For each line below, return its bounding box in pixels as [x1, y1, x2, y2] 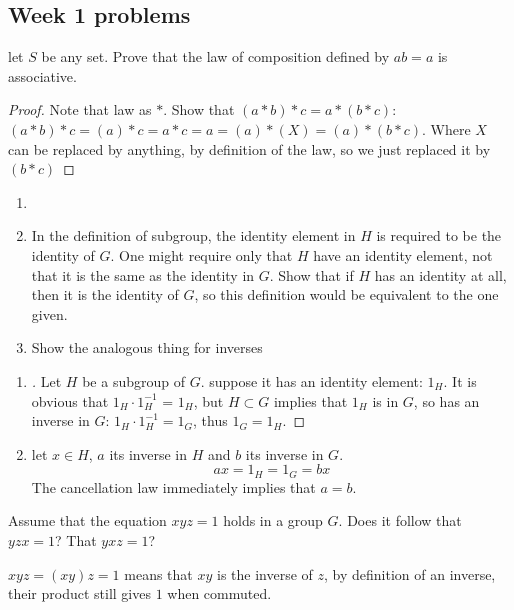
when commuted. [167, 583, 272, 604]
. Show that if [269, 264, 354, 285]
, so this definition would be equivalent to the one [194, 284, 499, 305]
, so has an [413, 390, 480, 411]
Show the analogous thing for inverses [31, 337, 263, 358]
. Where [422, 118, 471, 139]
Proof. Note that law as [8, 99, 152, 120]
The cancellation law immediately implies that [31, 476, 316, 497]
